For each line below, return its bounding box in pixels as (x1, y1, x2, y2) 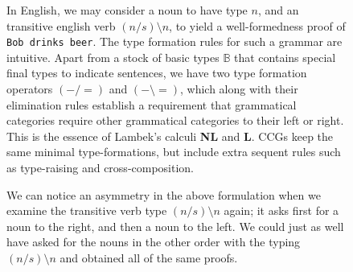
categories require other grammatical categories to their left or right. (6, 112, 344, 129)
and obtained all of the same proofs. (60, 249, 238, 266)
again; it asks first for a (224, 202, 339, 219)
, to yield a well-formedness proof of (169, 17, 346, 34)
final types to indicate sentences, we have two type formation (6, 64, 307, 81)
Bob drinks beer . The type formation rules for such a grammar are (6, 33, 343, 50)
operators (6, 80, 53, 97)
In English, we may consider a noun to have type (6, 2, 248, 18)
